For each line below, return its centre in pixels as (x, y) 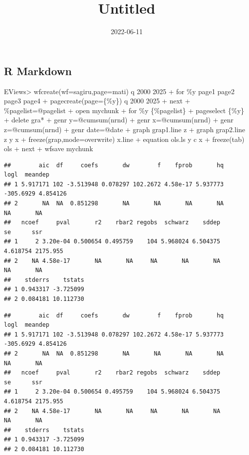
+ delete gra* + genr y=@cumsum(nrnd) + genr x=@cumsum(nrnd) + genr (119, 120)
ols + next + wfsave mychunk (48, 148)
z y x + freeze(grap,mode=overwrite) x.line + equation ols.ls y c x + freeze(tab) (124, 139)
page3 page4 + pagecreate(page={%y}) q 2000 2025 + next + (97, 101)
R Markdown (38, 70)
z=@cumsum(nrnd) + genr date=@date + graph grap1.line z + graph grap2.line (125, 129)
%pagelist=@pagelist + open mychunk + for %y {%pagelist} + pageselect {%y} (124, 110)
